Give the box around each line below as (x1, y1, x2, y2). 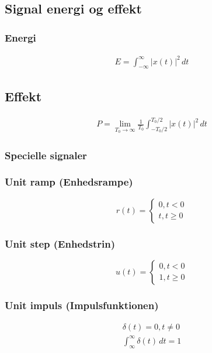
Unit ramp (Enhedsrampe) (5, 174, 133, 189)
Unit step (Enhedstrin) (5, 236, 115, 251)
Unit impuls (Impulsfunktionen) (5, 297, 159, 312)
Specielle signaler (5, 148, 87, 162)
